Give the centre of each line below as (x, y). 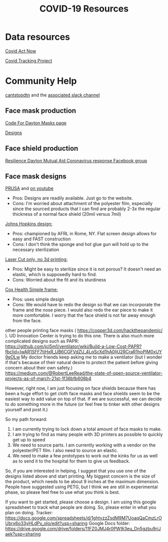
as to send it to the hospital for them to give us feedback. (71, 461)
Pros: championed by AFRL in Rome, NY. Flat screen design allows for (84, 234)
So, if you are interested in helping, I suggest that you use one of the (76, 471)
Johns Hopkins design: (29, 224)
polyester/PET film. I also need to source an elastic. (65, 450)
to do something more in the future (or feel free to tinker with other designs (82, 404)
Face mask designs (36, 176)
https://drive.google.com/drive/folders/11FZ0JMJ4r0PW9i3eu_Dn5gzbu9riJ (83, 529)
